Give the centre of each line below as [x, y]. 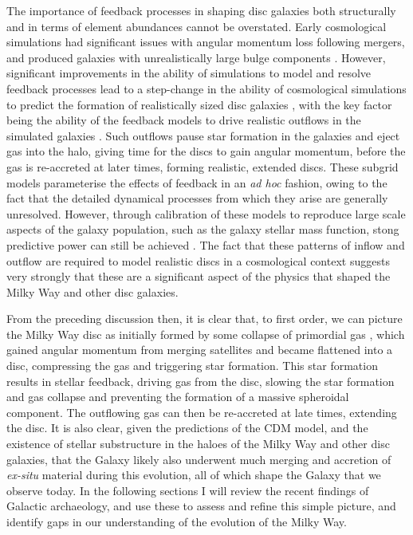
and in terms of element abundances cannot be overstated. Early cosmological [197, 26]
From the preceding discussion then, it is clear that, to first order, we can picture [205, 319]
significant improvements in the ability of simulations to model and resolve [189, 73]
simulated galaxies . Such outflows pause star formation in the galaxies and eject [203, 135]
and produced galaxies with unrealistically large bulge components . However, [196, 57]
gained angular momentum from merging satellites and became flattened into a [200, 350]
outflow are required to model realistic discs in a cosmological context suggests [198, 260]
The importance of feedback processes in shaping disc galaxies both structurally [201, 10]
